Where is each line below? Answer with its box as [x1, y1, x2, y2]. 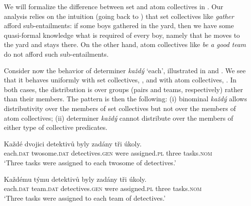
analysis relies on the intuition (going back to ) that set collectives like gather [4, 11, 234, 21]
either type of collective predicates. [4, 122, 108, 132]
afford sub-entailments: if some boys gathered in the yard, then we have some [4, 20, 234, 31]
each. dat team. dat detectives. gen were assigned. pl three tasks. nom [4, 183, 202, 193]
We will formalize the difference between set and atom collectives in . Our [4, 1, 223, 11]
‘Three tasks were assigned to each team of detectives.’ [4, 192, 166, 203]
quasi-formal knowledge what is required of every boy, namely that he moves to [4, 30, 240, 40]
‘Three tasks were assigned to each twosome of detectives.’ [4, 157, 176, 167]
